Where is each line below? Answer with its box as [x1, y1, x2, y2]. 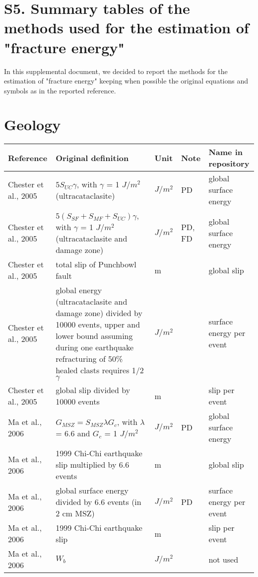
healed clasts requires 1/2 [56, 364, 144, 376]
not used [208, 553, 239, 565]
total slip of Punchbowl [56, 258, 136, 270]
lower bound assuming [56, 330, 133, 342]
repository [208, 158, 250, 169]
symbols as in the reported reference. [4, 85, 116, 95]
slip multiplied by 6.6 [56, 459, 129, 471]
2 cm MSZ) [56, 507, 95, 519]
